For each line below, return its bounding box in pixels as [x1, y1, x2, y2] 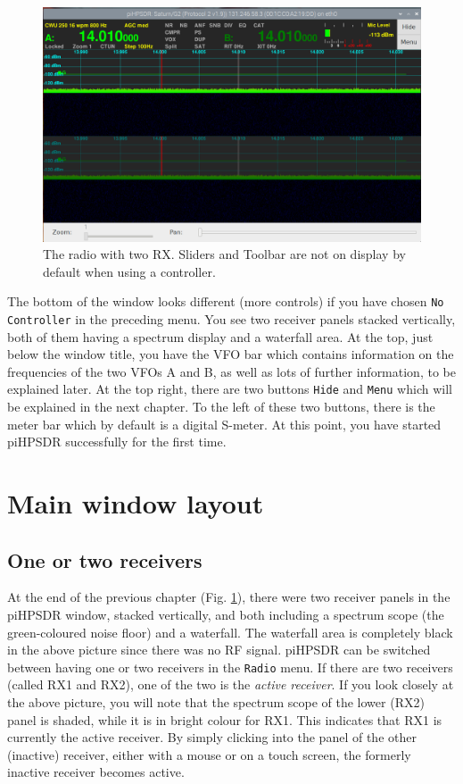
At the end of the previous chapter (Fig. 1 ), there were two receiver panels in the [7, 588, 451, 606]
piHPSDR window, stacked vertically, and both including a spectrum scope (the [7, 605, 444, 623]
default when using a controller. [43, 262, 216, 280]
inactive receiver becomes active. [7, 763, 185, 781]
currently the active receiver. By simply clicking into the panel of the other [7, 728, 417, 746]
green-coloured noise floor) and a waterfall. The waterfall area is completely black [7, 622, 453, 641]
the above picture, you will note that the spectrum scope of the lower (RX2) [7, 693, 425, 712]
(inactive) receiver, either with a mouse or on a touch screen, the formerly [7, 745, 411, 763]
